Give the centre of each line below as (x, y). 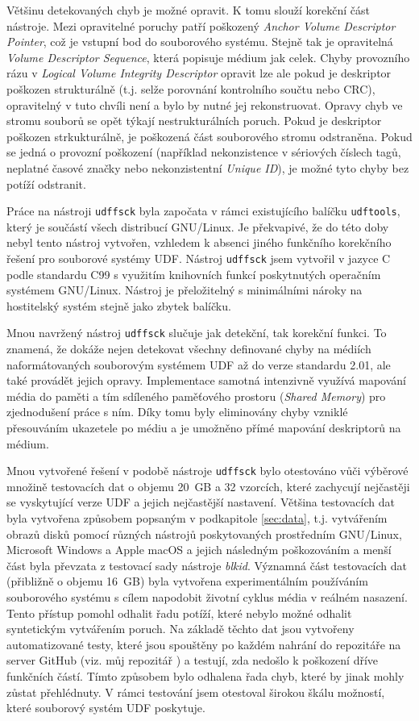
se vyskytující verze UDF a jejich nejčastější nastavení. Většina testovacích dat (201, 502)
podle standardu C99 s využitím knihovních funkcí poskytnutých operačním (194, 274)
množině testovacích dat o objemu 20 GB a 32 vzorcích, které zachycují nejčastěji (208, 486)
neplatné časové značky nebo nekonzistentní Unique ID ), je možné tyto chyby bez (208, 167)
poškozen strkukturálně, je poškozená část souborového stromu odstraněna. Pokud (209, 136)
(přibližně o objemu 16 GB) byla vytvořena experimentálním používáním (187, 581)
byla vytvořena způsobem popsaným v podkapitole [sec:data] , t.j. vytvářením (197, 518)
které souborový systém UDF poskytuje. (106, 708)
